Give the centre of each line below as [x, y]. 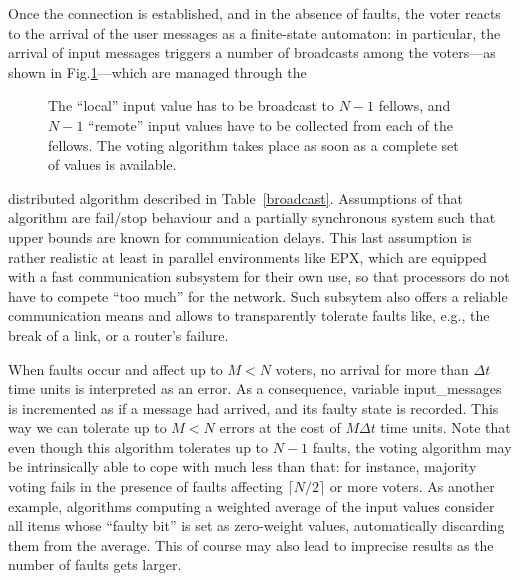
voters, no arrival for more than [372, 368]
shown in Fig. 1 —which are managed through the [157, 71]
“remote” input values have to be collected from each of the [270, 124]
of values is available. [112, 164]
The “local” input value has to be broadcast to [191, 105]
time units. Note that [445, 427]
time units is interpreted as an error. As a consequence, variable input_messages [255, 388]
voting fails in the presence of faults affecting [145, 486]
